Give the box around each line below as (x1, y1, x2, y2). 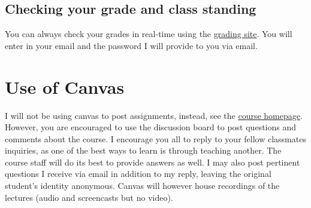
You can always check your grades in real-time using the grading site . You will (5, 27, 292, 40)
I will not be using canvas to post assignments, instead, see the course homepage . (5, 109, 303, 121)
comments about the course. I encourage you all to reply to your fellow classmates (5, 132, 306, 145)
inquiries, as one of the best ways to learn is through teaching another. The (5, 144, 282, 157)
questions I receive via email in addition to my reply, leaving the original (5, 167, 271, 180)
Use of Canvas (5, 74, 125, 99)
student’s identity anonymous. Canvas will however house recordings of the (5, 179, 280, 192)
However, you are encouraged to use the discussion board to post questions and (5, 121, 297, 133)
